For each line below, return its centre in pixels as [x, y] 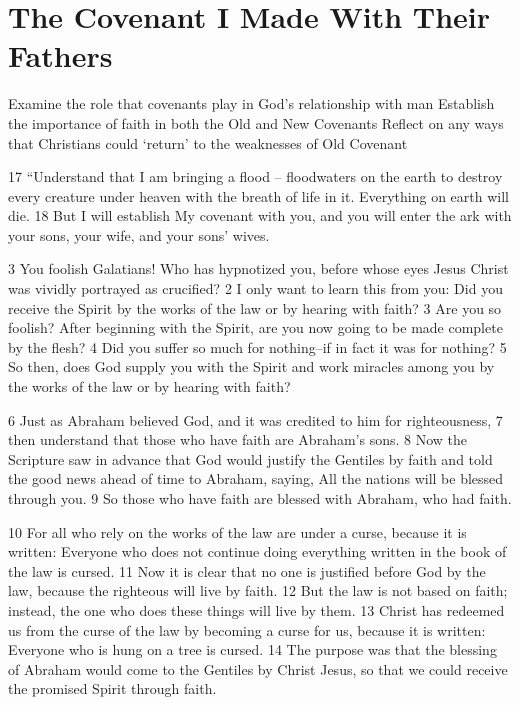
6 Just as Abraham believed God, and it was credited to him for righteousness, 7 [255, 419]
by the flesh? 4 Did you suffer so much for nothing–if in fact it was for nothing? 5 [257, 346]
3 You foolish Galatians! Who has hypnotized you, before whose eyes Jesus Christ [258, 268]
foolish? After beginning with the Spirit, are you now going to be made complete [255, 327]
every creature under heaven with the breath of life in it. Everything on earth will [259, 195]
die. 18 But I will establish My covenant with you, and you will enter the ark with [260, 215]
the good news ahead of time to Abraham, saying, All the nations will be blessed [256, 478]
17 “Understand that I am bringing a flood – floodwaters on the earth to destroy [255, 176]
